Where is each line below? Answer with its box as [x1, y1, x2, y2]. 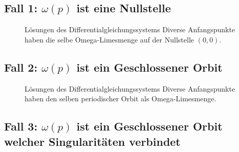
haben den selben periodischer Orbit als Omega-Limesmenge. [25, 93, 216, 104]
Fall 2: [4, 59, 38, 75]
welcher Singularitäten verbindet [4, 133, 181, 149]
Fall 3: [4, 118, 38, 134]
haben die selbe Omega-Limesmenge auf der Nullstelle [25, 34, 194, 45]
